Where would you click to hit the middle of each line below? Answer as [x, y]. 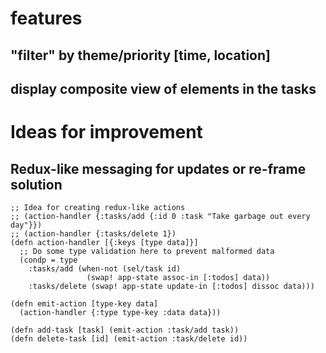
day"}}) [26, 225]
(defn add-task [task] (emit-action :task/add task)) [125, 330]
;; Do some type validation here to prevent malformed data [147, 251]
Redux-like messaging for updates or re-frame [158, 168]
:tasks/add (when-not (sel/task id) [105, 268]
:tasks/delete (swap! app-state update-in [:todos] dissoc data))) [171, 286]
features [46, 18]
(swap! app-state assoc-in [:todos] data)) [178, 277]
